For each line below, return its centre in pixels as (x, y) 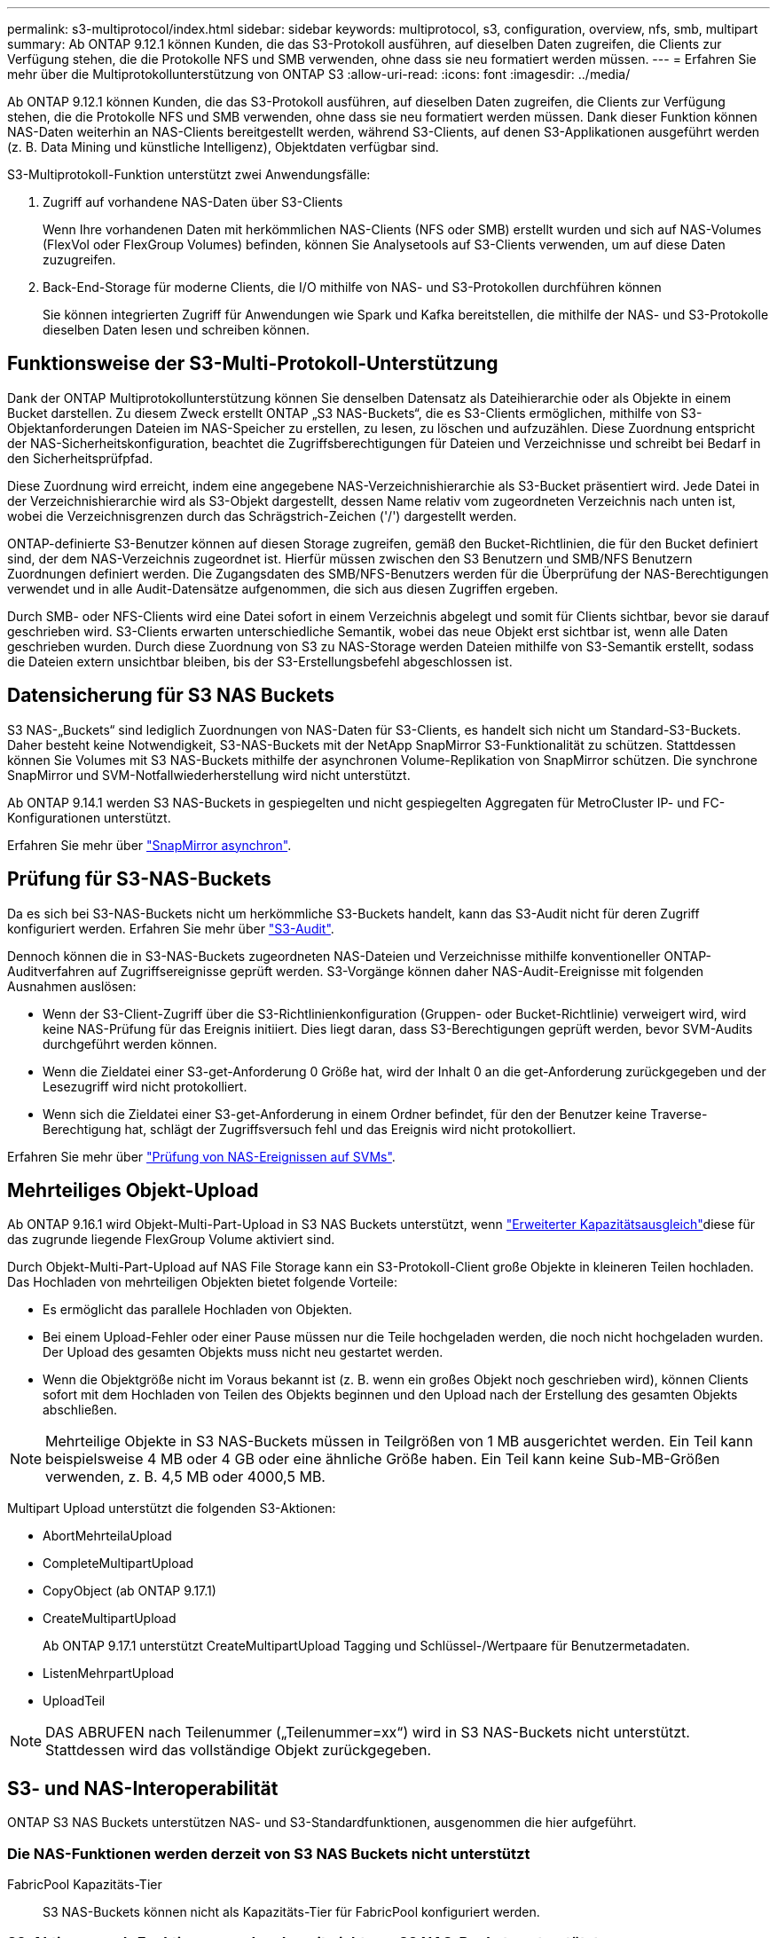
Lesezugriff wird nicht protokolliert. (145, 1086)
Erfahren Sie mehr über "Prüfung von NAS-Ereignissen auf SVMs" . (201, 1156)
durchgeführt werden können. (130, 1044)
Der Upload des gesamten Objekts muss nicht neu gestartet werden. (243, 1352)
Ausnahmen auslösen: (72, 986)
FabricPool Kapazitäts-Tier (85, 1884)
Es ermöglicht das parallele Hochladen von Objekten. (198, 1310)
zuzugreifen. (79, 260)
